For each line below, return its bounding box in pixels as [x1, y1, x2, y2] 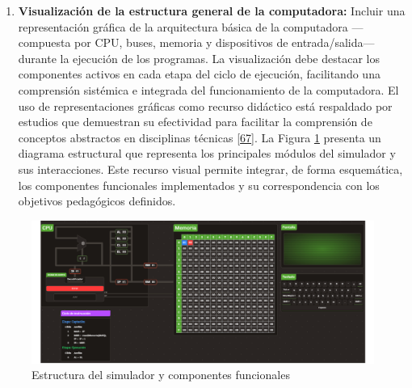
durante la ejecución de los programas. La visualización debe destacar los [18, 49, 380, 66]
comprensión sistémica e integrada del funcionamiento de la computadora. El [18, 81, 399, 98]
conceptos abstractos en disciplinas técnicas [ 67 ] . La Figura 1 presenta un [18, 129, 381, 145]
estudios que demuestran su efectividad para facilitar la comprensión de [18, 113, 372, 130]
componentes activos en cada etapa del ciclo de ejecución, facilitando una [18, 65, 380, 82]
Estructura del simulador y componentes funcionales [32, 366, 290, 383]
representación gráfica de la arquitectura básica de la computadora [18, 18, 348, 35]
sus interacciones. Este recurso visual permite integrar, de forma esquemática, [18, 160, 403, 177]
